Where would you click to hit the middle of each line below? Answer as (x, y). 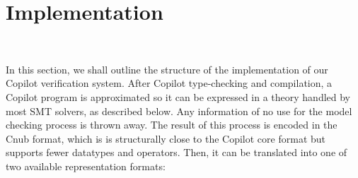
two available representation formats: (86, 166)
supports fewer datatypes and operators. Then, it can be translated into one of (177, 152)
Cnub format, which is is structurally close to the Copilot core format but (166, 138)
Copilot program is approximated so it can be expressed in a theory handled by (178, 96)
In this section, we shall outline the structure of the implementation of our (167, 69)
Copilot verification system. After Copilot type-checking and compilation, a (169, 83)
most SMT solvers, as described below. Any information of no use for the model (179, 111)
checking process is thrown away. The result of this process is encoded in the (172, 125)
